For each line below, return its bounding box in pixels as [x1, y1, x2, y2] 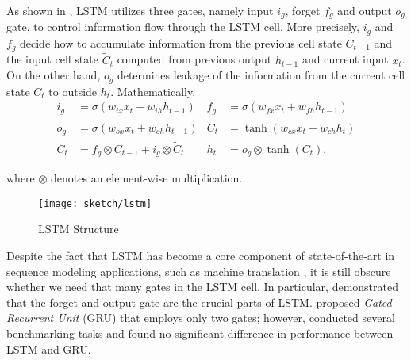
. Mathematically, [110, 82, 196, 99]
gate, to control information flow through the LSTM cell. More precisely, [6, 18, 359, 35]
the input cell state [6, 51, 98, 67]
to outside [48, 82, 98, 99]
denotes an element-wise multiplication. [51, 170, 243, 186]
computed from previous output [117, 51, 272, 67]
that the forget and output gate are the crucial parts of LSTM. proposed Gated [6, 293, 392, 310]
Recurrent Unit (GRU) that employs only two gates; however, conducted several [6, 309, 395, 326]
